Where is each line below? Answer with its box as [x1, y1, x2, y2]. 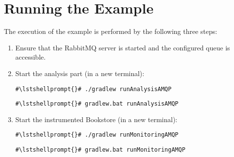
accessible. [15, 52, 46, 62]
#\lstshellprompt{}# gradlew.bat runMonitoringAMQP [15, 146, 186, 154]
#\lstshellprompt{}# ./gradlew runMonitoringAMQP [15, 131, 179, 139]
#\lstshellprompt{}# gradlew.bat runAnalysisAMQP [15, 100, 179, 108]
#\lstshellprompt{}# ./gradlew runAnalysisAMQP [15, 85, 172, 93]
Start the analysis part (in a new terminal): [15, 68, 144, 78]
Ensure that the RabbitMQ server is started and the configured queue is [15, 42, 230, 52]
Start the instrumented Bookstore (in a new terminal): [15, 114, 177, 124]
